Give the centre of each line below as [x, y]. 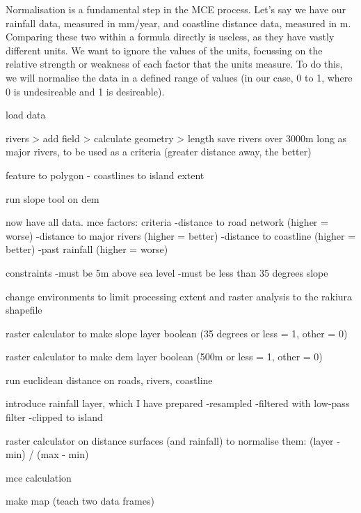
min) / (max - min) [47, 454]
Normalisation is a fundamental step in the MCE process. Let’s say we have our [176, 9]
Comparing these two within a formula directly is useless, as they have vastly [170, 37]
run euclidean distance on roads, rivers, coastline [109, 380]
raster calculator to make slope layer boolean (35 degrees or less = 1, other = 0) [177, 333]
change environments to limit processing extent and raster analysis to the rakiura [179, 296]
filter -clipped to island [54, 417]
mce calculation [39, 477]
